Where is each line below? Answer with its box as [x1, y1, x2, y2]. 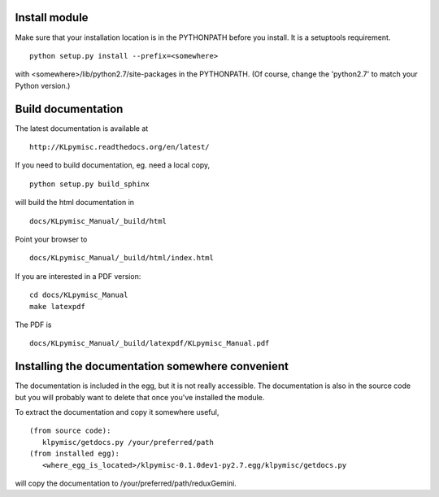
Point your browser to [15, 234, 88, 244]
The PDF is [15, 320, 52, 329]
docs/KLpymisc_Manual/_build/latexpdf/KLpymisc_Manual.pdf [29, 338, 270, 348]
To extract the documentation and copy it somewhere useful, [15, 407, 219, 416]
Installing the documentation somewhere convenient [15, 360, 289, 373]
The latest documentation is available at [15, 123, 149, 133]
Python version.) [15, 81, 71, 90]
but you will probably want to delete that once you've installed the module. [15, 392, 265, 402]
